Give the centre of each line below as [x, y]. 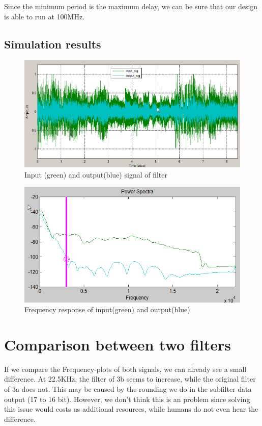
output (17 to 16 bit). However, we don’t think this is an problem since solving [127, 399]
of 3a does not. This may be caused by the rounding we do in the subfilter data [128, 389]
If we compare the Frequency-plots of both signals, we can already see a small [125, 369]
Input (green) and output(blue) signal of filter [96, 174]
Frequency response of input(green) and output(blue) [107, 309]
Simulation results [53, 44]
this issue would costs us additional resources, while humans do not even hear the [131, 409]
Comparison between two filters [118, 344]
